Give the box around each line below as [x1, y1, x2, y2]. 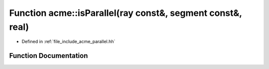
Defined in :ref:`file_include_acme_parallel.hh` [21, 39, 116, 45]
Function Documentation [9, 52, 88, 60]
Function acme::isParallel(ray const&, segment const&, [9, 7, 242, 18]
